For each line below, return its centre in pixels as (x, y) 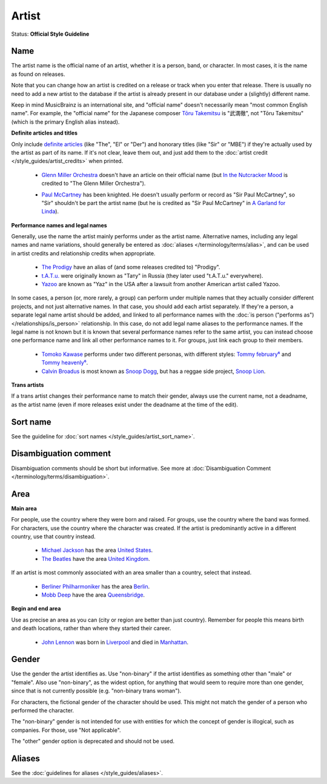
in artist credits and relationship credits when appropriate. (83, 253)
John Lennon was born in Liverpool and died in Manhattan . (115, 642)
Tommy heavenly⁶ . (65, 363)
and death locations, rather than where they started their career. (91, 628)
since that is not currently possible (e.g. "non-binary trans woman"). (96, 691)
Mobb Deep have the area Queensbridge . (93, 595)
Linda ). (50, 212)
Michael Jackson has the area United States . (97, 550)
